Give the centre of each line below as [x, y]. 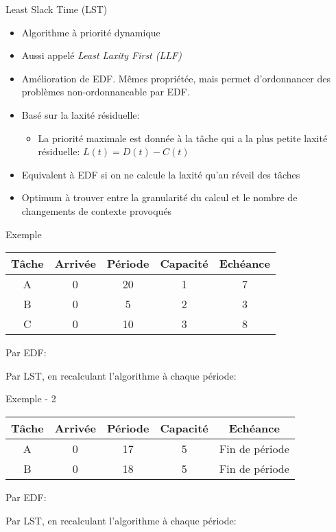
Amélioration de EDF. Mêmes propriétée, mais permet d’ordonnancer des [176, 78]
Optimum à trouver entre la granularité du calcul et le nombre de [159, 197]
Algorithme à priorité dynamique [91, 32]
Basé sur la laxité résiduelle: [81, 114]
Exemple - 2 [31, 398]
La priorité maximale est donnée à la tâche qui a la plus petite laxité [183, 138]
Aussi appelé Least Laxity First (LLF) [101, 55]
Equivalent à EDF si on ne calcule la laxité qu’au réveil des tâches [161, 174]
